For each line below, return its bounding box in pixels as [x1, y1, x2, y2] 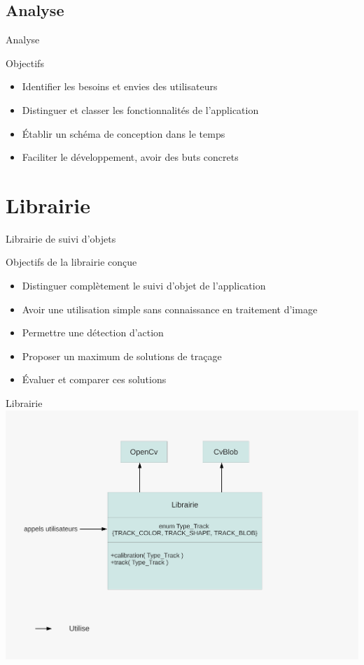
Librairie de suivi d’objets [6, 231, 116, 245]
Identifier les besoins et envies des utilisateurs [22, 79, 218, 94]
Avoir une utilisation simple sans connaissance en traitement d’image [22, 301, 318, 316]
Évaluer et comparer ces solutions [22, 372, 167, 387]
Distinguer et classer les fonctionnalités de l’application [22, 102, 259, 117]
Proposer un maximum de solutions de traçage [22, 348, 222, 363]
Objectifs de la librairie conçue [6, 255, 137, 269]
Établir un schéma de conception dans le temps [22, 126, 225, 141]
